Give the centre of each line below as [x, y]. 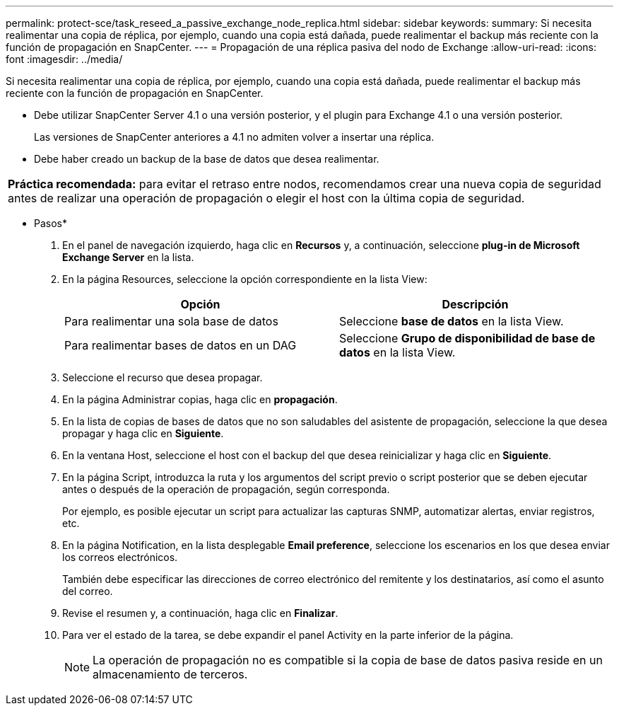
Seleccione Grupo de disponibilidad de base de [467, 338]
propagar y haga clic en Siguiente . [143, 433]
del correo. [88, 591]
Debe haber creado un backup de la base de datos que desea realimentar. [207, 159]
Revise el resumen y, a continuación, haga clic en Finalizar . [200, 613]
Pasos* [51, 223]
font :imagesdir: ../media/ [64, 59]
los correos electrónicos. [120, 557]
